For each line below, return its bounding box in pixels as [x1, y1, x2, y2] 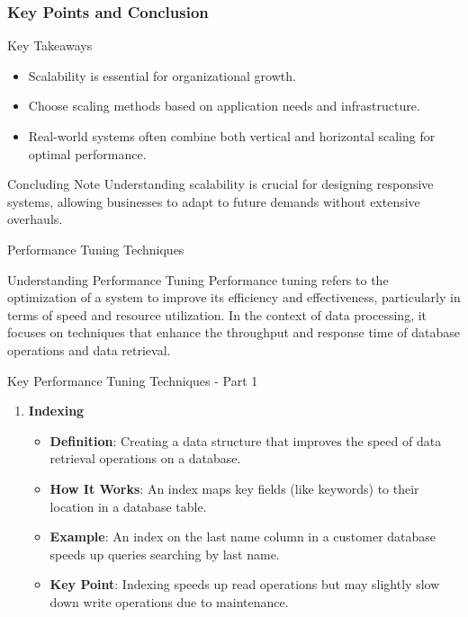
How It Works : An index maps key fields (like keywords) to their [49, 478, 419, 497]
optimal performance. [28, 144, 147, 163]
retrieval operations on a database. [49, 449, 241, 468]
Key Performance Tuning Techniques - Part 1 [7, 371, 258, 389]
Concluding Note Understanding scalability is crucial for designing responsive [7, 174, 434, 193]
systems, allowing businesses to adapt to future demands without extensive [7, 192, 420, 210]
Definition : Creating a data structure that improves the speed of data [49, 431, 442, 450]
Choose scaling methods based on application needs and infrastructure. [28, 96, 420, 115]
